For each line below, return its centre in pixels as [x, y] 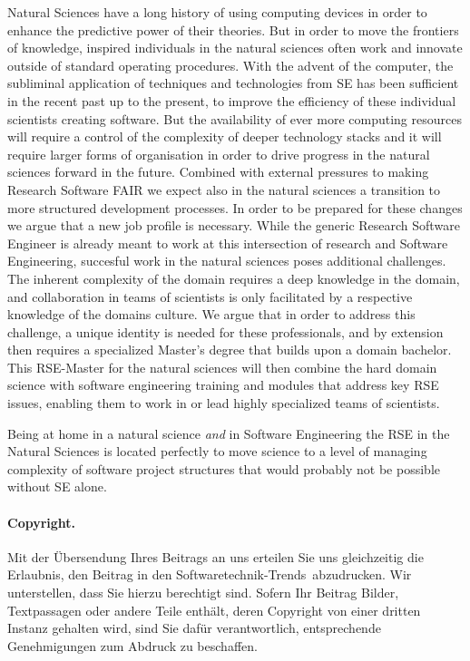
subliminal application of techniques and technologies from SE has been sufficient [233, 83]
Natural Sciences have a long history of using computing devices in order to [217, 12]
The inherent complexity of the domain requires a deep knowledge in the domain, [234, 278]
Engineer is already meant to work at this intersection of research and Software [228, 243]
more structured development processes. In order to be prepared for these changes [235, 207]
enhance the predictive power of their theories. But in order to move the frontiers [233, 29]
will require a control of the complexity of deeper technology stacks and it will [225, 136]
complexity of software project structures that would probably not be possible [224, 468]
